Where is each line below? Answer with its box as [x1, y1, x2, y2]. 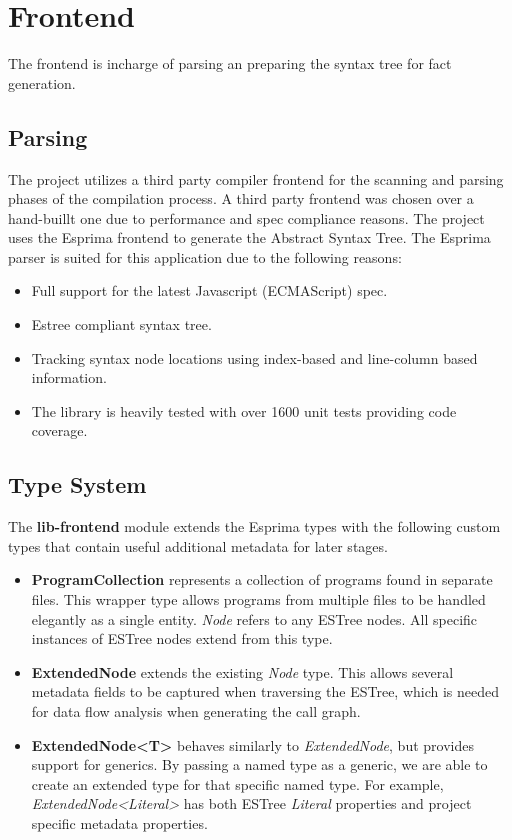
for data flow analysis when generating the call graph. [31, 701, 361, 721]
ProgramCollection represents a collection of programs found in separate [31, 569, 493, 590]
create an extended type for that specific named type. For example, [31, 773, 444, 794]
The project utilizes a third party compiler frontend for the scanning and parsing [8, 168, 504, 189]
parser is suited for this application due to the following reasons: [8, 246, 402, 267]
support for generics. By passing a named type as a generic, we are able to [31, 754, 488, 775]
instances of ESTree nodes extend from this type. [31, 628, 333, 649]
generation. [8, 72, 76, 93]
